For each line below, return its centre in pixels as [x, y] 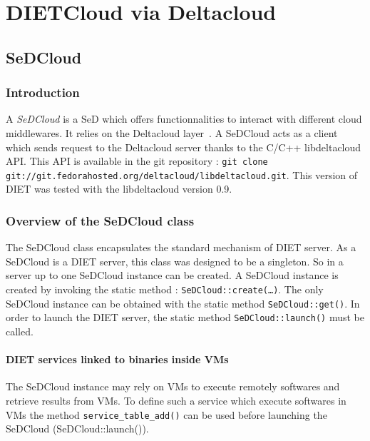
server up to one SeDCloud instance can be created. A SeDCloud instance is [172, 275]
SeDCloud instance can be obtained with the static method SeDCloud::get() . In [183, 303]
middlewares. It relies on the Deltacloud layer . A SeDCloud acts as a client [172, 132]
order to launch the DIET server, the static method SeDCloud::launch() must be [185, 317]
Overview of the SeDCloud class [100, 220]
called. [20, 331]
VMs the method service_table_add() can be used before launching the [166, 414]
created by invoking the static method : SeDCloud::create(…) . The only [165, 289]
